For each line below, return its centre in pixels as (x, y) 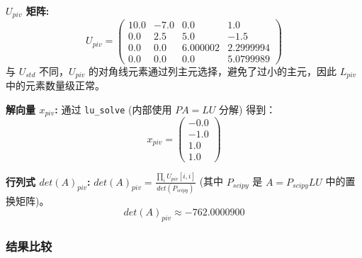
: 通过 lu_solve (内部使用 (113, 109)
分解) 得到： (248, 109)
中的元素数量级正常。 (55, 85)
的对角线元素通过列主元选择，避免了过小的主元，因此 (213, 71)
